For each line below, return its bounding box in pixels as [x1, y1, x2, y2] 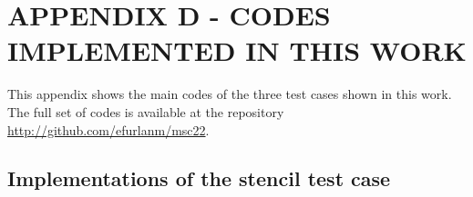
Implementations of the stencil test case [7, 164, 391, 192]
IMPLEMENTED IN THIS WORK [7, 32, 467, 69]
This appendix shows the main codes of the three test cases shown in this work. [7, 84, 452, 103]
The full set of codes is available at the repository [7, 102, 284, 121]
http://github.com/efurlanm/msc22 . [7, 120, 210, 139]
